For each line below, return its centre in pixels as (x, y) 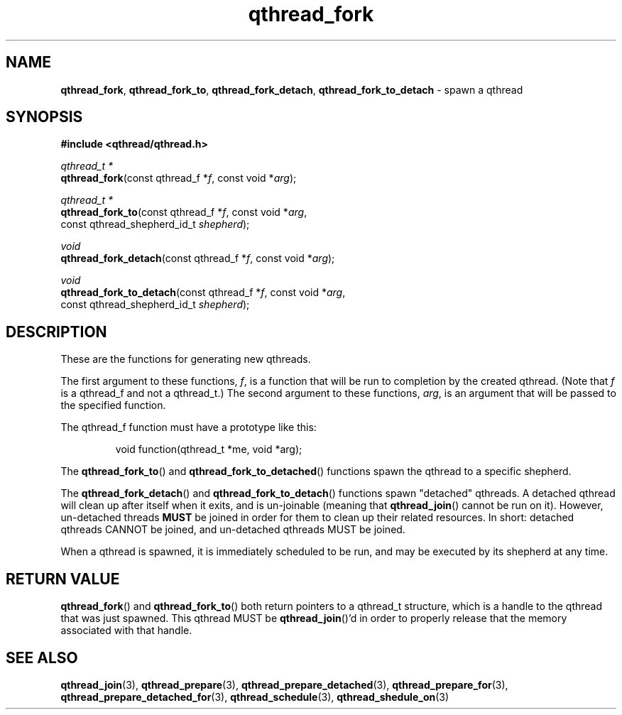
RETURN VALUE (63, 579)
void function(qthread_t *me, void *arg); (209, 449)
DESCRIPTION (56, 332)
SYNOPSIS (44, 117)
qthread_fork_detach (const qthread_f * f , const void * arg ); (198, 258)
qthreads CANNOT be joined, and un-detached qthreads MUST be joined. (233, 530)
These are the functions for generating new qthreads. (186, 359)
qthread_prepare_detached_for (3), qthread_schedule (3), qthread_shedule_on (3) (255, 697)
